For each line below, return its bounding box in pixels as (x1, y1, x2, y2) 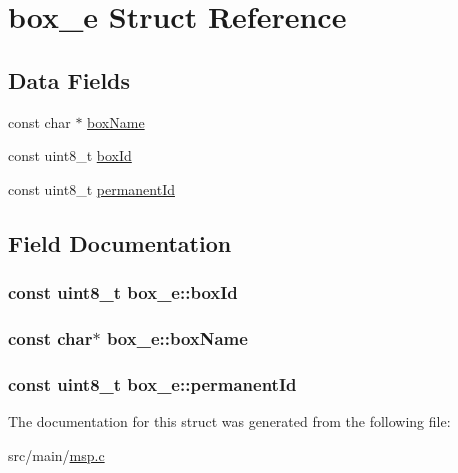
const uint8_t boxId (8, 145, 132, 166)
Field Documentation (8, 227, 232, 258)
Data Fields (8, 64, 131, 95)
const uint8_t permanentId (8, 178, 175, 199)
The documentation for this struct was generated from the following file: (8, 411, 451, 432)
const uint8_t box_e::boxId (8, 280, 238, 305)
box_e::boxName (106, 325, 248, 350)
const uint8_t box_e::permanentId (8, 371, 297, 396)
